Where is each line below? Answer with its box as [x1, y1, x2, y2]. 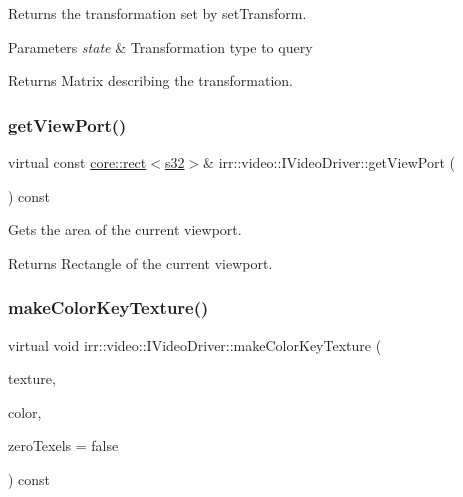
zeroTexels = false [8, 435, 119, 456]
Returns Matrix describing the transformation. [8, 70, 293, 91]
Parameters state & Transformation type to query [8, 36, 313, 57]
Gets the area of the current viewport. [8, 219, 242, 240]
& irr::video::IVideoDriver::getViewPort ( [203, 152, 455, 172]
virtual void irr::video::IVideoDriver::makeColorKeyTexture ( [8, 334, 382, 355]
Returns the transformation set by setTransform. [8, 3, 307, 23]
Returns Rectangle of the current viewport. [8, 252, 273, 273]
